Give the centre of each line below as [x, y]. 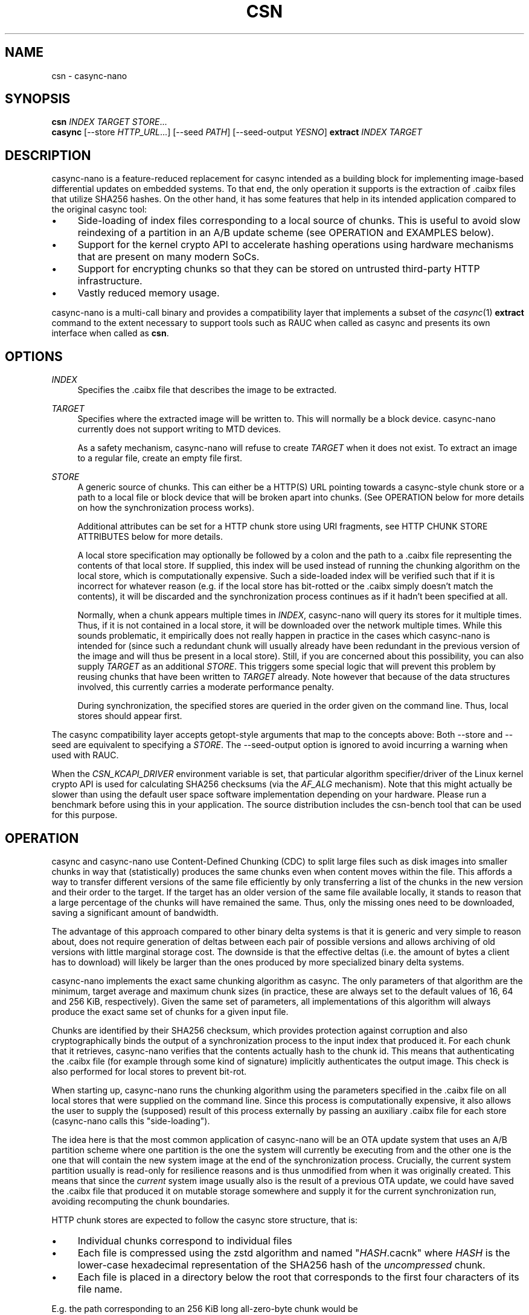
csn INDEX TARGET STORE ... [109, 122]
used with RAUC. [85, 755]
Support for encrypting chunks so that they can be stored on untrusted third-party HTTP [279, 269]
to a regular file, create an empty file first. [160, 458]
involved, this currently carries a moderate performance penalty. [206, 687]
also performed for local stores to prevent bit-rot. [149, 1071]
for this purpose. [85, 815]
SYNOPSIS [38, 99]
